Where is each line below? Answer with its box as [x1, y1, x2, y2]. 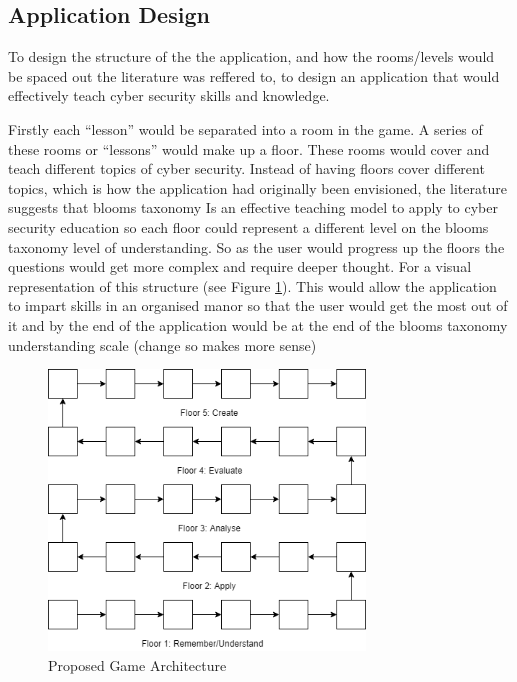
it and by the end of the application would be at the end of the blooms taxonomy [8, 314, 508, 335]
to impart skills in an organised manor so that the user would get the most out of [8, 295, 508, 316]
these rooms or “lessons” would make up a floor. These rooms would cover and [8, 138, 490, 159]
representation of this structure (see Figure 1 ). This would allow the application [8, 275, 497, 296]
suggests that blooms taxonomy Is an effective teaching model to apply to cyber [8, 197, 498, 218]
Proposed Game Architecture [48, 654, 227, 675]
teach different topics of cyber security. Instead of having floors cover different [8, 158, 485, 179]
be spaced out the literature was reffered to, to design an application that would [8, 65, 500, 86]
